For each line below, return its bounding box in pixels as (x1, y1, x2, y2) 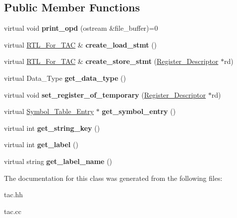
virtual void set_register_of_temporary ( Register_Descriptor (4, 89, 206, 100)
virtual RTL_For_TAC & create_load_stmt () (4, 39, 157, 50)
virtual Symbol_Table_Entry (4, 106, 94, 116)
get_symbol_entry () (102, 106, 176, 116)
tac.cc (4, 206, 21, 216)
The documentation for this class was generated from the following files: (4, 172, 223, 183)
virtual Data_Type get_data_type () (4, 72, 126, 83)
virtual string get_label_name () (4, 156, 113, 166)
